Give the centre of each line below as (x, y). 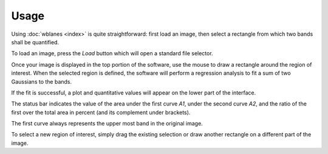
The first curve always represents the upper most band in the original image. (107, 124)
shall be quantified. (35, 42)
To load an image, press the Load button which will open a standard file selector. (112, 53)
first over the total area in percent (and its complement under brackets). (101, 112)
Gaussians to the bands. (42, 81)
